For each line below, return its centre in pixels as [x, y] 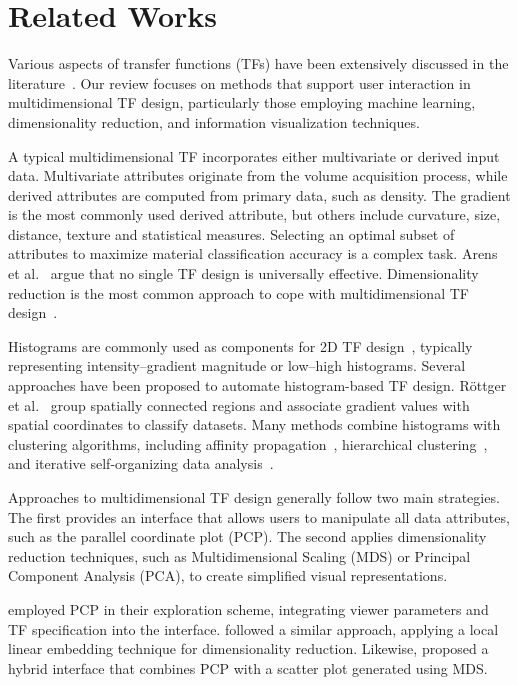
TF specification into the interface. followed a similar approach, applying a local [253, 628]
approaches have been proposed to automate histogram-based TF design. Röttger [257, 385]
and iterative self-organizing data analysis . [141, 463]
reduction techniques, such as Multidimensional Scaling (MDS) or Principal [239, 555]
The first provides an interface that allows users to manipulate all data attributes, [259, 516]
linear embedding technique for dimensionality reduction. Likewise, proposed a [248, 648]
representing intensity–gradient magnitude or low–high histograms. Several [237, 365]
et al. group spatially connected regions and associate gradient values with [239, 404]
